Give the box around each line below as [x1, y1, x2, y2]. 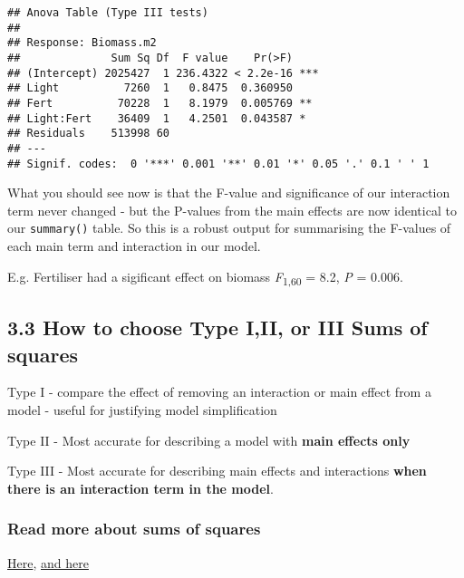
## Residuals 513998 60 [7, 127, 169, 140]
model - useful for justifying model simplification [7, 400, 277, 419]
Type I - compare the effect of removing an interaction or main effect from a [7, 382, 431, 401]
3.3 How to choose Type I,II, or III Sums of [7, 313, 428, 342]
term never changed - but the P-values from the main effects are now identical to [7, 200, 457, 219]
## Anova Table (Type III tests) [7, 6, 208, 19]
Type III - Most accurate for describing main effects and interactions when [7, 461, 427, 480]
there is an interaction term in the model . [7, 478, 274, 497]
